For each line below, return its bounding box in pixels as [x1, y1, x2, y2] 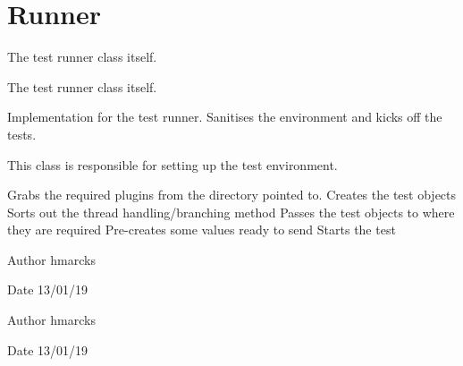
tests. [7, 124, 37, 143]
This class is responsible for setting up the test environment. [7, 155, 338, 174]
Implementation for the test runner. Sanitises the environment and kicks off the [7, 107, 442, 126]
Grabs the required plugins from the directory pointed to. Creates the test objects [7, 185, 457, 204]
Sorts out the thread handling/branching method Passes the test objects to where [7, 202, 455, 221]
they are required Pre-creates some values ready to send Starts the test [7, 220, 396, 239]
